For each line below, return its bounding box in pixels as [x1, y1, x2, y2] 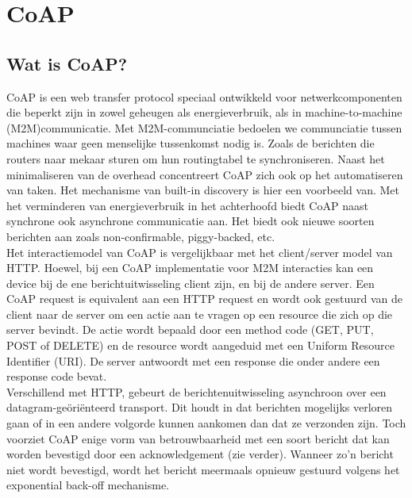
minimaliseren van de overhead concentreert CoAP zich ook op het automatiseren [6, 166, 403, 182]
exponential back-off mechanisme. [6, 477, 170, 493]
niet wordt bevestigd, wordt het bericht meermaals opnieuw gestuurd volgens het [6, 461, 400, 477]
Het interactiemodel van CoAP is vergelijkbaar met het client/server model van [6, 243, 393, 260]
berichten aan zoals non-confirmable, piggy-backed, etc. [6, 228, 275, 244]
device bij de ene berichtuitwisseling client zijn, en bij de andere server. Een [6, 274, 375, 291]
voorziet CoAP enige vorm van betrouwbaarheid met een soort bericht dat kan [6, 430, 390, 446]
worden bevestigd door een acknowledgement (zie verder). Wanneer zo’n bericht [6, 446, 394, 462]
